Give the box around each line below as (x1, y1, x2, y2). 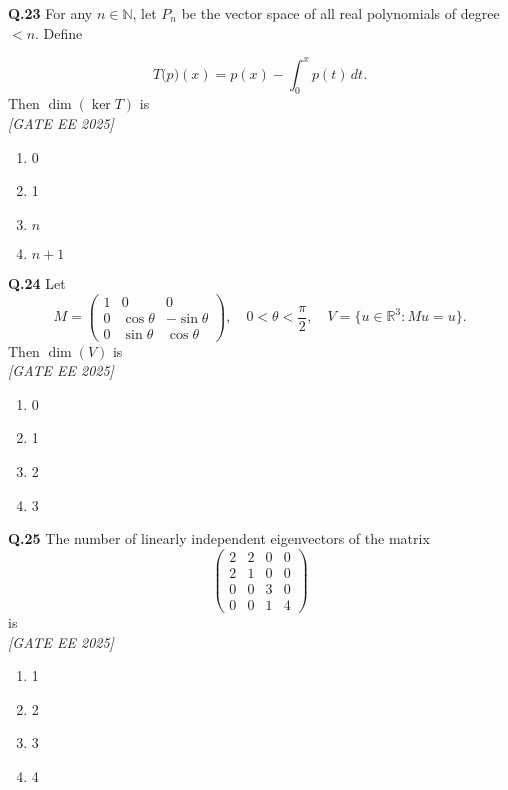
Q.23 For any (8, 3, 93, 23)
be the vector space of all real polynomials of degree (181, 3, 500, 23)
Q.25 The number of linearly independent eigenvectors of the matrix (8, 528, 430, 549)
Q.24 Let (8, 272, 66, 293)
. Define (35, 22, 83, 43)
